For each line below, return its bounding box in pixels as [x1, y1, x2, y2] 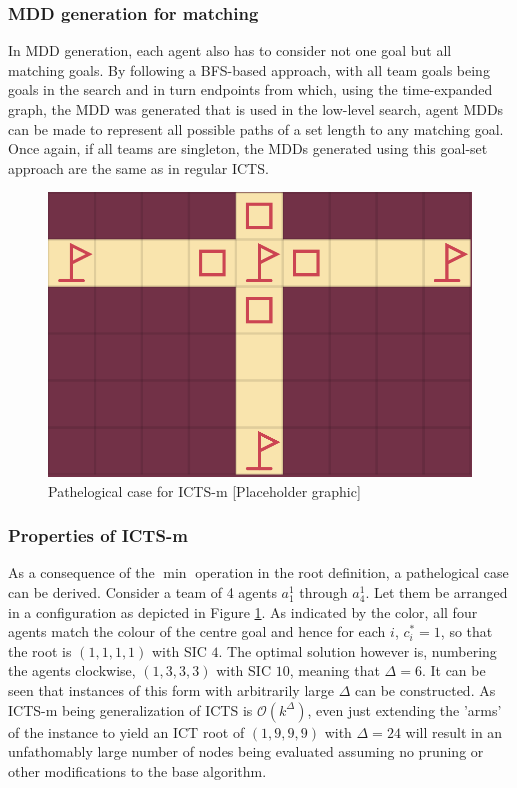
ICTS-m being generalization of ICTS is [8, 699, 253, 720]
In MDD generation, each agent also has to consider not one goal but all [8, 40, 452, 61]
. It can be [421, 660, 486, 681]
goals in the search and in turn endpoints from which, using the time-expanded [8, 79, 493, 100]
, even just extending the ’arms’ [307, 699, 502, 720]
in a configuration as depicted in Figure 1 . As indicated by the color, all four [8, 601, 478, 622]
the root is [8, 640, 72, 661]
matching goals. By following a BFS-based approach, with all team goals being [8, 59, 490, 80]
